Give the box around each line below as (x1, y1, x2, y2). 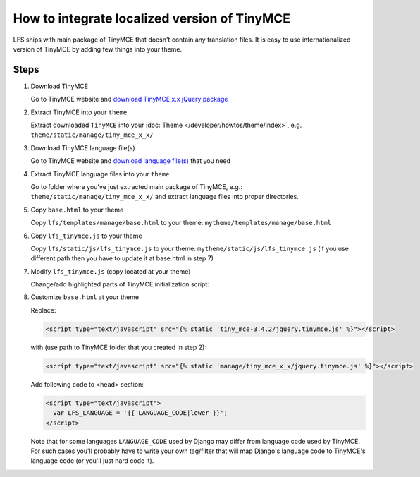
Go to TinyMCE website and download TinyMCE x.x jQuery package (30, 95, 228, 104)
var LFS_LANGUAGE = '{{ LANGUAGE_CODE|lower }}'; (53, 409, 228, 417)
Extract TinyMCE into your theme (30, 108, 128, 116)
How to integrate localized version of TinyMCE (13, 11, 291, 26)
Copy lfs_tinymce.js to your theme (30, 231, 142, 240)
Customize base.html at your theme (30, 293, 140, 301)
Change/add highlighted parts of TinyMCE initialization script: (30, 280, 209, 289)
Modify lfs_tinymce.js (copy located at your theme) (30, 267, 191, 275)
